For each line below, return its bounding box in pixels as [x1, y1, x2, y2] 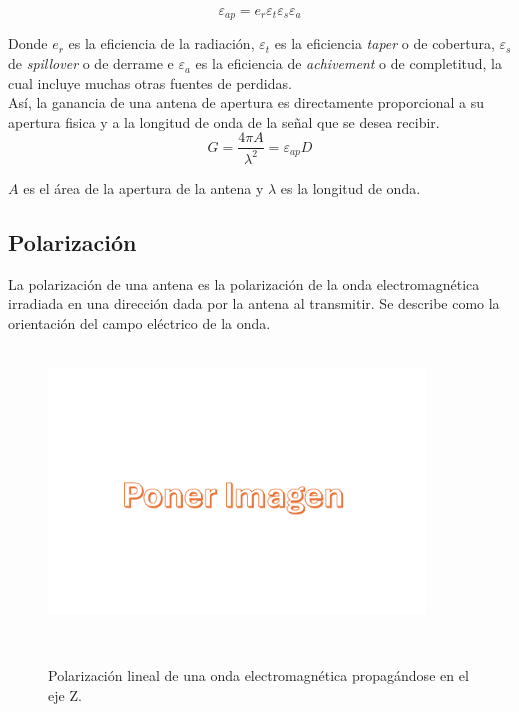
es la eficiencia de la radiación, [68, 33, 255, 54]
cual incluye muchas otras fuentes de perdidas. [8, 72, 292, 93]
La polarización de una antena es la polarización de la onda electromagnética [8, 273, 480, 294]
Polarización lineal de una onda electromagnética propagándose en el [48, 665, 469, 686]
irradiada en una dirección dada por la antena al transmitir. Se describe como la [8, 293, 500, 314]
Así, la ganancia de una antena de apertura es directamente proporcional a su [8, 92, 485, 113]
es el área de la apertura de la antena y [23, 177, 264, 198]
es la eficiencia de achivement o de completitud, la [195, 53, 502, 74]
